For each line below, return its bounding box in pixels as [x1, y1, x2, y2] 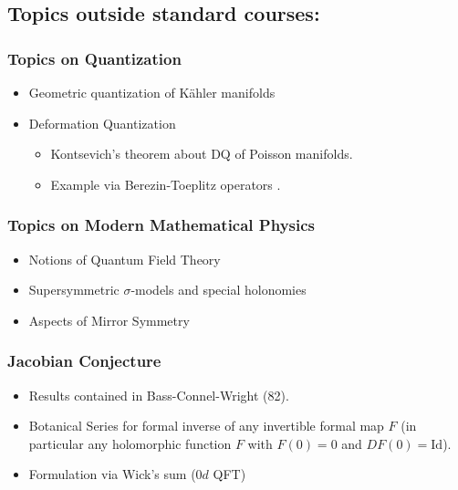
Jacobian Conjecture [7, 349, 161, 372]
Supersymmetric [28, 280, 120, 299]
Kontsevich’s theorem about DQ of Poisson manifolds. [50, 144, 353, 163]
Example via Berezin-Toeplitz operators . [50, 174, 281, 193]
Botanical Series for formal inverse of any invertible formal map [28, 416, 384, 435]
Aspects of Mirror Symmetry [28, 310, 190, 329]
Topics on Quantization [7, 47, 182, 69]
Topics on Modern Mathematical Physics [7, 214, 316, 236]
